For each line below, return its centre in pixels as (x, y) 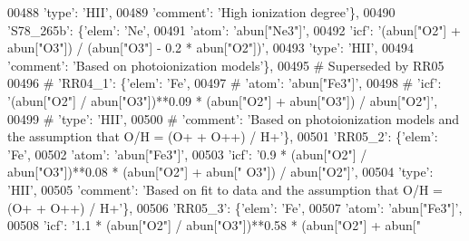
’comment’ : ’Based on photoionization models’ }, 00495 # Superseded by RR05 (226, 65)
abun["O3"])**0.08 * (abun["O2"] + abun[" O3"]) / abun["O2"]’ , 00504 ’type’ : (220, 172)
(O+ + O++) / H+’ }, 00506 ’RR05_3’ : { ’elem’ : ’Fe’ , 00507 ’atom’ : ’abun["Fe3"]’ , (235, 207)
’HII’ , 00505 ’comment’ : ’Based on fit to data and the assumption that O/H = (225, 189)
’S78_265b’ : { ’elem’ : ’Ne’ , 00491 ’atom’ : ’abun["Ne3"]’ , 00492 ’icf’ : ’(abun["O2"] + (234, 29)
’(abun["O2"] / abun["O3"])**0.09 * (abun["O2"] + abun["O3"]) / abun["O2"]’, (223, 100)
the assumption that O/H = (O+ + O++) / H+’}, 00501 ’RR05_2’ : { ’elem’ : (223, 136)
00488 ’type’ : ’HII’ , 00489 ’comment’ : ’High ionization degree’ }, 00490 (201, 12)
